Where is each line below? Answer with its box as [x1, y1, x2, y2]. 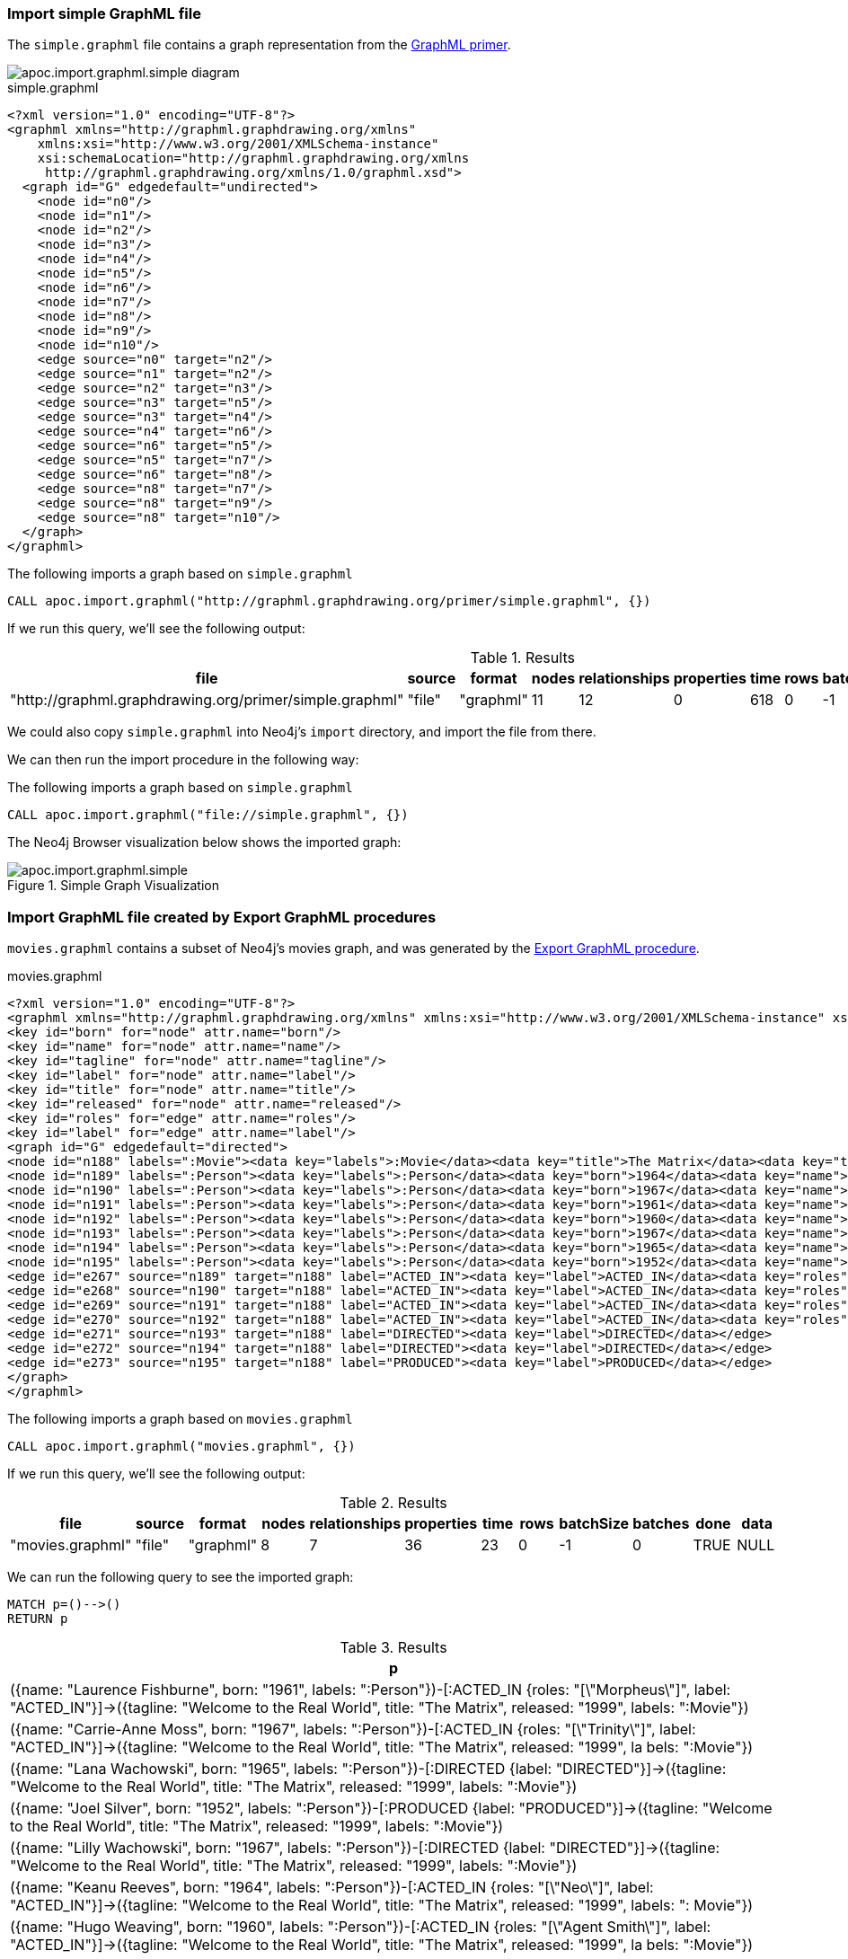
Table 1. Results [470, 649, 575, 667]
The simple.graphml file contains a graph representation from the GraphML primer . [7, 37, 511, 53]
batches [632, 1514, 690, 1533]
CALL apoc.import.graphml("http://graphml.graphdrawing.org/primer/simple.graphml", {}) [7, 594, 651, 609]
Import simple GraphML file [7, 4, 201, 22]
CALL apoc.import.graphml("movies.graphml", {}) [7, 1439, 356, 1454]
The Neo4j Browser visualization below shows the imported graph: [7, 834, 402, 851]
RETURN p [7, 1611, 68, 1627]
